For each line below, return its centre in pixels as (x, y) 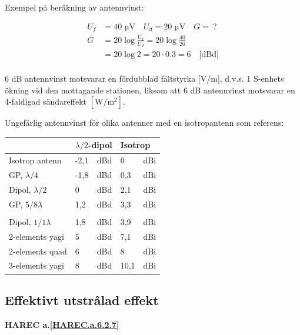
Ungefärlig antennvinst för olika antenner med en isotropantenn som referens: (144, 123)
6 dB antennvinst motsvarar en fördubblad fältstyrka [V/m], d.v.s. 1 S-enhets (144, 78)
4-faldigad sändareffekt (46, 101)
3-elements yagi (36, 265)
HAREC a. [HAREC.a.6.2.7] (62, 324)
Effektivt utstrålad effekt (82, 299)
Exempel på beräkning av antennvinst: (74, 7)
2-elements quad (38, 251)
